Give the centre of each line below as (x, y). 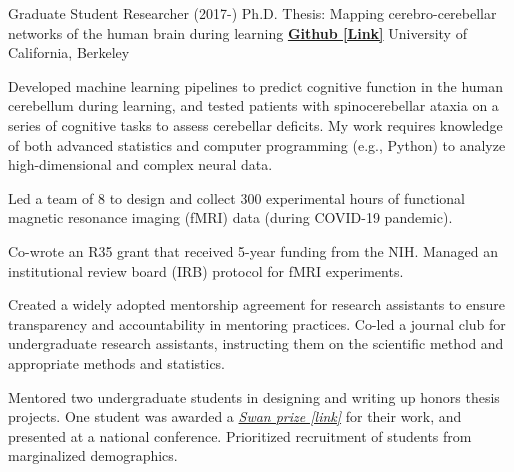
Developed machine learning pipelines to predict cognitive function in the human (256, 85)
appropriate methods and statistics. (117, 362)
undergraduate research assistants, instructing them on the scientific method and (256, 343)
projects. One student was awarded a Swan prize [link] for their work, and (235, 416)
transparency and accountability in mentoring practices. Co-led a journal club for (257, 323)
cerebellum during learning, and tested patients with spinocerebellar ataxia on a (253, 105)
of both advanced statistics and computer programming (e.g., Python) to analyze (257, 144)
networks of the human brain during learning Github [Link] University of (237, 32)
